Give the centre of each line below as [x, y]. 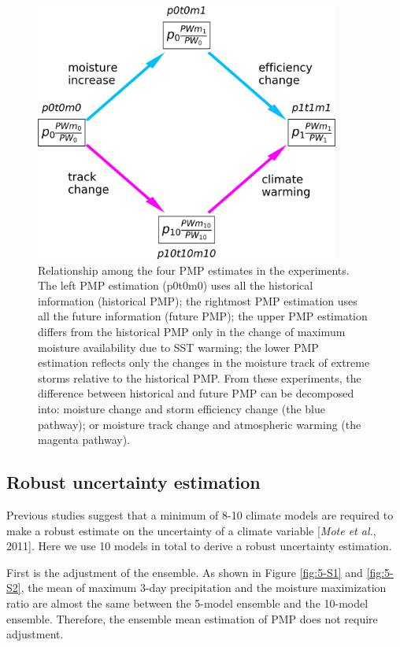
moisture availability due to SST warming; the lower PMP [178, 347]
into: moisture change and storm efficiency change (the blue [181, 409]
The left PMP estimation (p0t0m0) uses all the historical [176, 285]
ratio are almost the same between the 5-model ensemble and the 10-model [187, 603]
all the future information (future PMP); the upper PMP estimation [203, 316]
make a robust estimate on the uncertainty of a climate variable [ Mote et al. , [191, 530]
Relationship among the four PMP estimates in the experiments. [194, 270]
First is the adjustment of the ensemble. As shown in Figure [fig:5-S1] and [185, 572]
